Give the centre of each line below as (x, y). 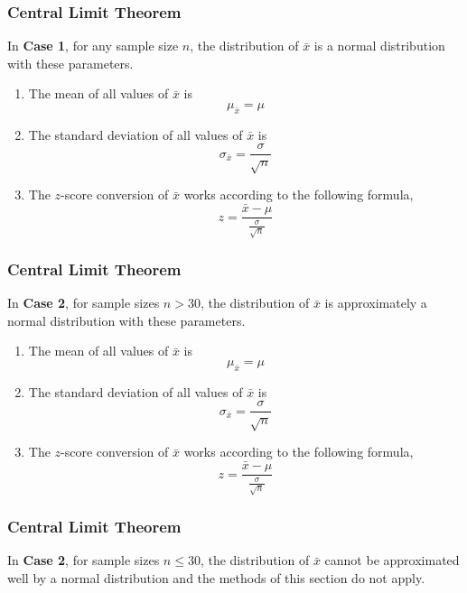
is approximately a (376, 303)
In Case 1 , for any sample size (93, 46)
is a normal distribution (379, 46)
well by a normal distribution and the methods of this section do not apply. (216, 577)
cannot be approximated (392, 560)
